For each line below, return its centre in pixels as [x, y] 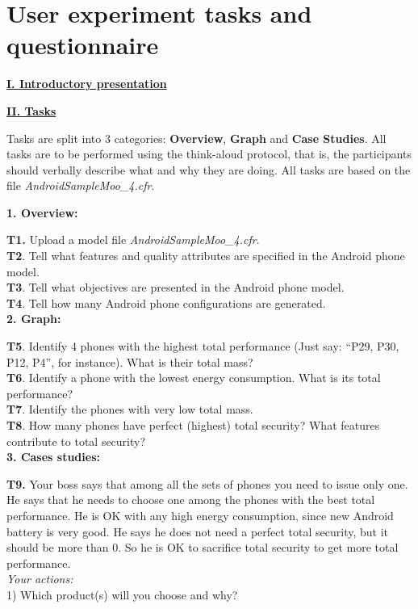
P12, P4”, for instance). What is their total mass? [130, 361]
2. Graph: [34, 319]
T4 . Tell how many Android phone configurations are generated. [166, 302]
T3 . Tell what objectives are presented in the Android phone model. [176, 287]
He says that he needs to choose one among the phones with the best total [191, 500]
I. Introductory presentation [87, 84]
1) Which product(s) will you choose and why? [122, 594]
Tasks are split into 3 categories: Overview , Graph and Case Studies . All [196, 138]
